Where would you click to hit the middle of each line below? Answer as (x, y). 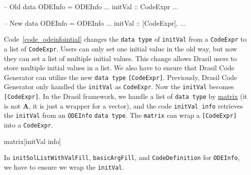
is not (12, 105)
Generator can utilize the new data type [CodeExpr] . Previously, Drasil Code (121, 77)
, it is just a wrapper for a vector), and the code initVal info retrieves (136, 105)
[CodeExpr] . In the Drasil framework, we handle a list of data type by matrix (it (126, 96)
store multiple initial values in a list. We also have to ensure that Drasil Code (119, 68)
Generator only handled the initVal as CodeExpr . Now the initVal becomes (119, 87)
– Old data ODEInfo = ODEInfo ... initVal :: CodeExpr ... (91, 6)
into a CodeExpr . (29, 124)
